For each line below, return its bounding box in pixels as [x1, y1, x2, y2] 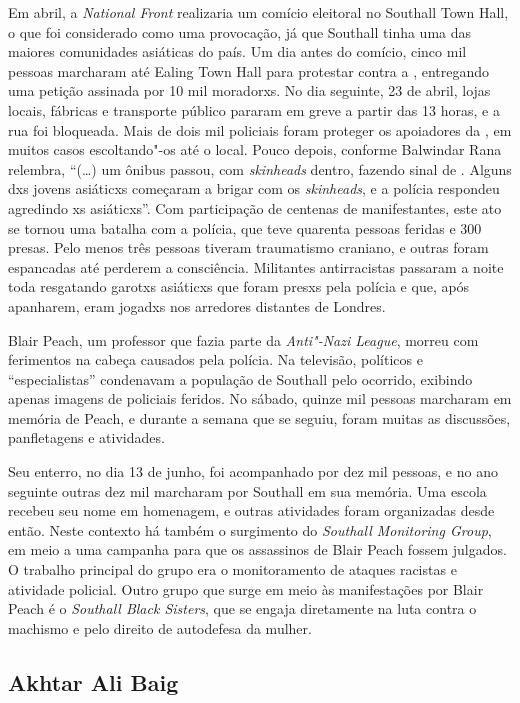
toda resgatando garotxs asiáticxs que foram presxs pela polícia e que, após [8, 276, 470, 297]
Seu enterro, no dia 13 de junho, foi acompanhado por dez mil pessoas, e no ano [8, 461, 498, 482]
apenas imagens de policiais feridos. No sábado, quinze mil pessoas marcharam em [8, 388, 512, 409]
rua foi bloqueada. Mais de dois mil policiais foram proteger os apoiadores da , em [8, 119, 512, 140]
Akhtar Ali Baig [8, 666, 179, 697]
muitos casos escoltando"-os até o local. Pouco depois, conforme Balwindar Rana [8, 139, 502, 160]
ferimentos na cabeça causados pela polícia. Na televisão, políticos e [8, 349, 423, 370]
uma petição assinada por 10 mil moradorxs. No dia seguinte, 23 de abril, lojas [8, 80, 491, 101]
